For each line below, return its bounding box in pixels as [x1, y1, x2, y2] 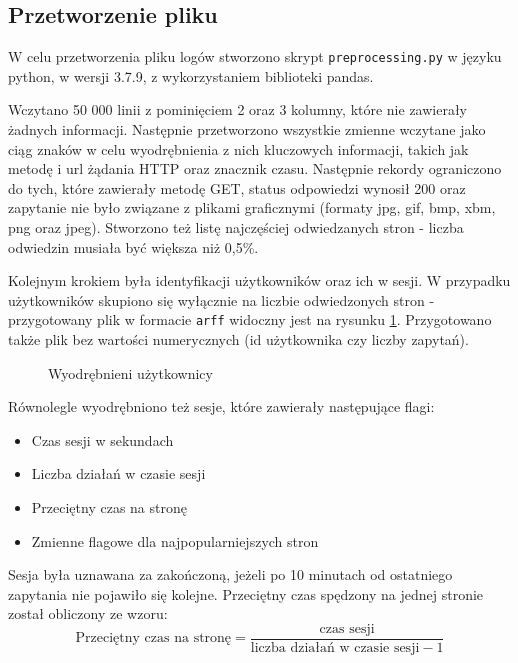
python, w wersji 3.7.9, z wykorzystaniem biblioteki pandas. [8, 65, 374, 86]
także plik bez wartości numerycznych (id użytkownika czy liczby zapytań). [8, 329, 469, 350]
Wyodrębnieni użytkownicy [48, 362, 213, 383]
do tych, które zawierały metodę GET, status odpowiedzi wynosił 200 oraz [8, 177, 466, 198]
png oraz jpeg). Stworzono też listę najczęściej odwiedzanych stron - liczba [8, 217, 464, 238]
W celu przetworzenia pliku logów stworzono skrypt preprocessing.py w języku [8, 46, 502, 67]
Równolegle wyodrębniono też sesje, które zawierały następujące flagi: [8, 396, 435, 417]
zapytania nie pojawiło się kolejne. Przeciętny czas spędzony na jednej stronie [8, 583, 484, 604]
